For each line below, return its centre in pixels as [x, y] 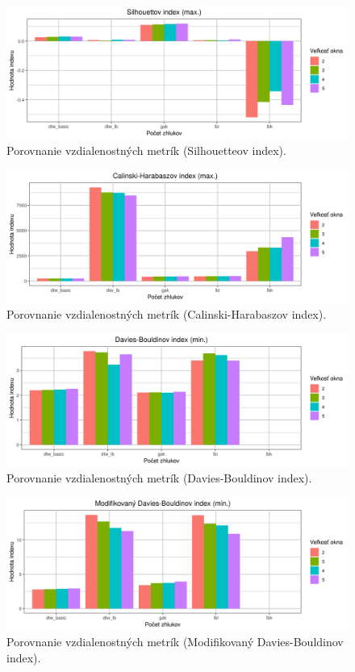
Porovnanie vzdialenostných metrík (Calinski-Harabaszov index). [167, 314]
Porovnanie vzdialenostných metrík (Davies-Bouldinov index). [159, 478]
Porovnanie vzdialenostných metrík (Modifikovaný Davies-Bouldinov [175, 642]
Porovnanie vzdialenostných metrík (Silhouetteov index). [146, 150]
